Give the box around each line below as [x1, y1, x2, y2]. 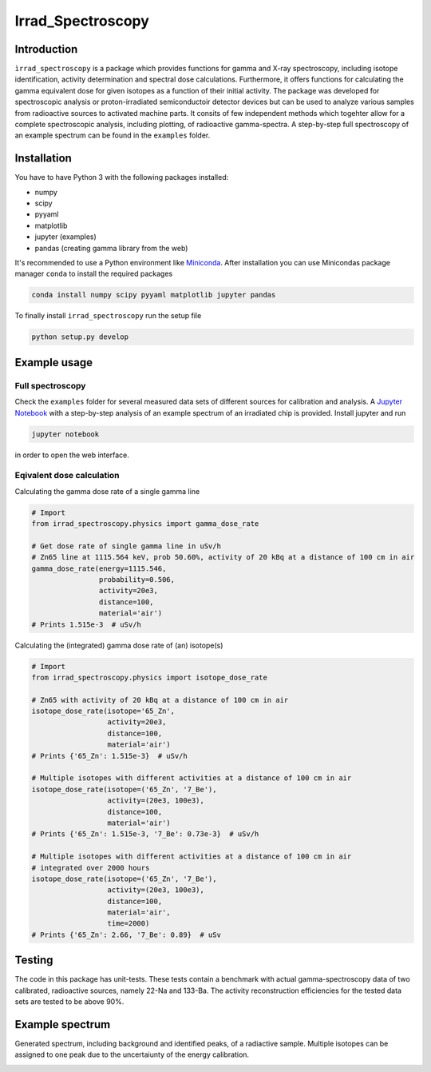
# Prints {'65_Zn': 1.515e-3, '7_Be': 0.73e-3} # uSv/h [31, 830, 259, 839]
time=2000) [107, 919, 150, 928]
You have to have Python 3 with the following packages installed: [14, 173, 229, 182]
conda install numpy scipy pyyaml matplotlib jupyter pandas [31, 290, 276, 300]
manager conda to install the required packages [14, 269, 173, 279]
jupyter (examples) [34, 232, 97, 241]
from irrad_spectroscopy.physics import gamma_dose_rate [31, 520, 259, 528]
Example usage [14, 356, 93, 369]
